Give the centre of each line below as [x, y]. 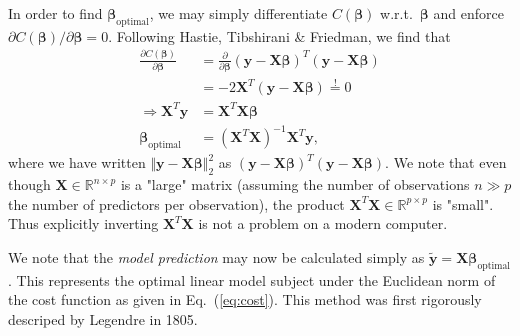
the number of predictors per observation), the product [176, 203]
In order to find [55, 13]
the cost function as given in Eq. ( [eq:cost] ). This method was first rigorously [245, 299]
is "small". [463, 203]
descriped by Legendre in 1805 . [103, 318]
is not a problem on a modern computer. [323, 223]
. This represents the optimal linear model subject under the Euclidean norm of [252, 279]
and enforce [468, 13]
